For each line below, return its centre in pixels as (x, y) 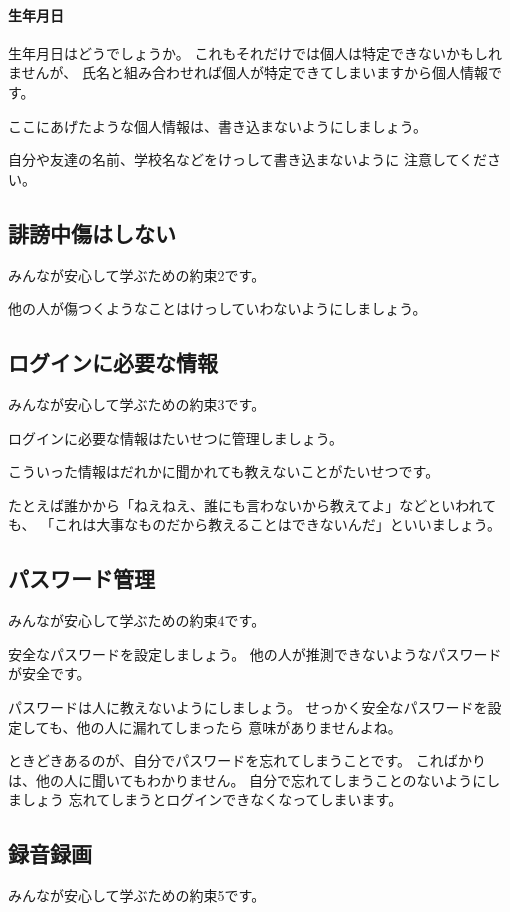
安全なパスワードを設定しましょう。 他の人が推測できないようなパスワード (255, 653)
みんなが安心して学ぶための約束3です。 (137, 403)
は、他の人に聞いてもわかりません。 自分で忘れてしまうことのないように (247, 779)
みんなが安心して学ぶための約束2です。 (137, 274)
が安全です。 (49, 673)
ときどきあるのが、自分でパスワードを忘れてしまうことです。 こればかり (247, 760)
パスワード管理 (81, 578)
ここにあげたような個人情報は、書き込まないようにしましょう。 (217, 125)
